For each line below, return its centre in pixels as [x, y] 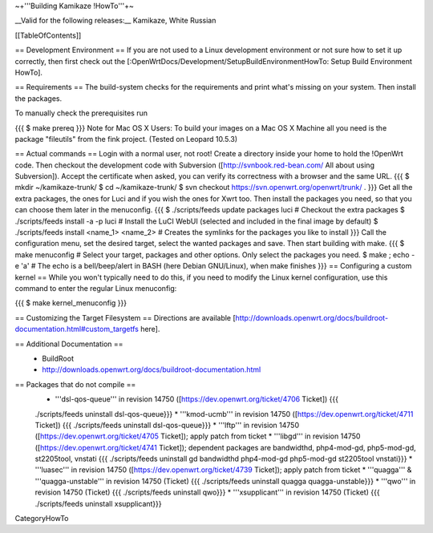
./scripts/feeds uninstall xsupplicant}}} [98, 503]
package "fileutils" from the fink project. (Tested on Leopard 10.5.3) [126, 139]
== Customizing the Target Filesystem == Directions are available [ [125, 317]
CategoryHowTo [42, 519]
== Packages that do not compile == [75, 384]
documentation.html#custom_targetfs [77, 329]
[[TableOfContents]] [48, 35]
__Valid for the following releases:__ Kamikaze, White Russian [115, 21]
